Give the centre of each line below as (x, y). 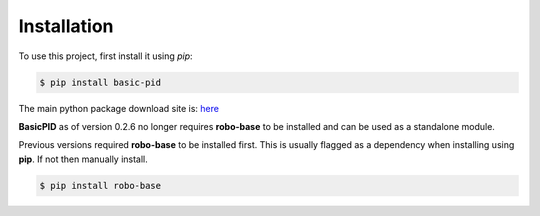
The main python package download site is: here (119, 108)
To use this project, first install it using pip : (106, 56)
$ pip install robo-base (100, 185)
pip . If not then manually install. (83, 159)
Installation (66, 26)
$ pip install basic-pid (100, 82)
